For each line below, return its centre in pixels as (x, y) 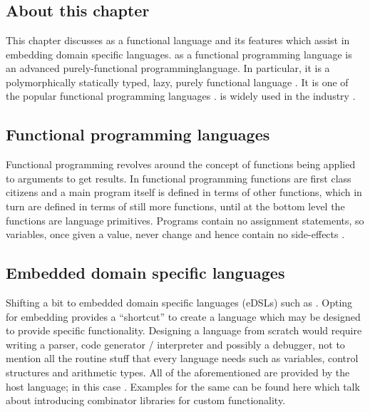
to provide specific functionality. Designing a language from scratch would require (184, 330)
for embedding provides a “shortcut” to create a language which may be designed (183, 316)
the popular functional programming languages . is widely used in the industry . (181, 96)
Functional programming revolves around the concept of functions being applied (181, 164)
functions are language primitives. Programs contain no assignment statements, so (185, 220)
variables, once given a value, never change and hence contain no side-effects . (175, 234)
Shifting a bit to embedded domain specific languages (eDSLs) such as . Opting (179, 302)
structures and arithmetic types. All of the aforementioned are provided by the (178, 372)
